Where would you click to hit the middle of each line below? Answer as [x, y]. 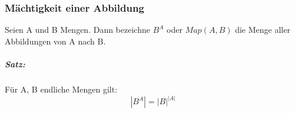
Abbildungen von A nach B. [55, 41]
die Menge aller [263, 30]
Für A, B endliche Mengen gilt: [61, 89]
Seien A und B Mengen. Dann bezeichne [77, 30]
